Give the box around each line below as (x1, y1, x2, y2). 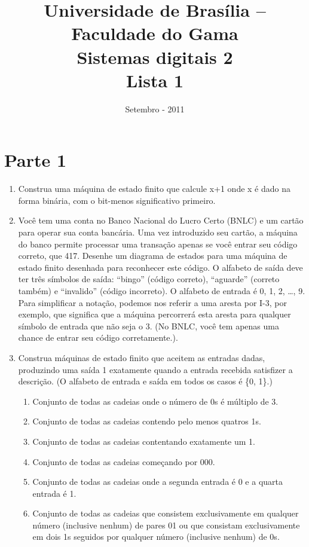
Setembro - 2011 (125, 102, 185, 115)
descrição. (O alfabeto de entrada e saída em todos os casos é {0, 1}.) (18, 375, 273, 387)
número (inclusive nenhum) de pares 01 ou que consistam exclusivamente (32, 518, 300, 531)
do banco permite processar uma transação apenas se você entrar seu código (18, 237, 298, 250)
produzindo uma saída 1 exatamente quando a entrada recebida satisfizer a (18, 363, 293, 375)
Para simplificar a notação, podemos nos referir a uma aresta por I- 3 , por (18, 296, 287, 308)
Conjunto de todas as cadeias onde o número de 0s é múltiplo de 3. (32, 395, 279, 407)
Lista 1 (126, 68, 183, 92)
